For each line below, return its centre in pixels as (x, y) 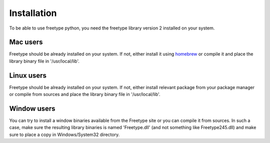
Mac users (26, 42)
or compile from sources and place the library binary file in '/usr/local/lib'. (85, 94)
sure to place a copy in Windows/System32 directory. (64, 134)
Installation (33, 13)
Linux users (28, 75)
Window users (32, 108)
